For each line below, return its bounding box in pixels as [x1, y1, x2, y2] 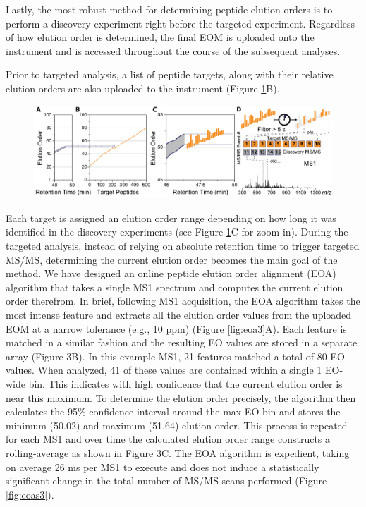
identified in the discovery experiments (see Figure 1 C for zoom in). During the [6, 224, 348, 239]
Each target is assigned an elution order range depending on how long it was [6, 210, 336, 225]
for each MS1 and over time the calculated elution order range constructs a [6, 432, 331, 446]
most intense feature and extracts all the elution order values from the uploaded [6, 307, 352, 322]
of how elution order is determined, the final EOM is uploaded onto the [6, 30, 315, 44]
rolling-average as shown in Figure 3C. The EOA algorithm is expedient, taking [6, 445, 350, 460]
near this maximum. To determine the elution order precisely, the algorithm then [6, 390, 356, 405]
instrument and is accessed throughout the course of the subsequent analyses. [6, 43, 341, 58]
